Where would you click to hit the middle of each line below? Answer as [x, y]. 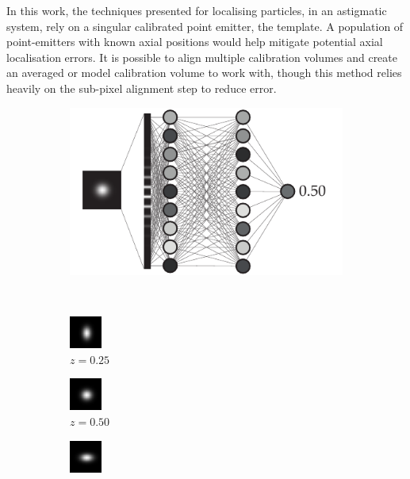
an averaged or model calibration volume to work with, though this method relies [204, 73]
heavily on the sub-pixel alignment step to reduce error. [142, 88]
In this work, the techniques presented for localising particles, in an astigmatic [197, 10]
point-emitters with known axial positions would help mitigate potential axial [195, 42]
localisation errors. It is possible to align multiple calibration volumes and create [202, 57]
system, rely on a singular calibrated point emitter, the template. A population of [205, 26]
